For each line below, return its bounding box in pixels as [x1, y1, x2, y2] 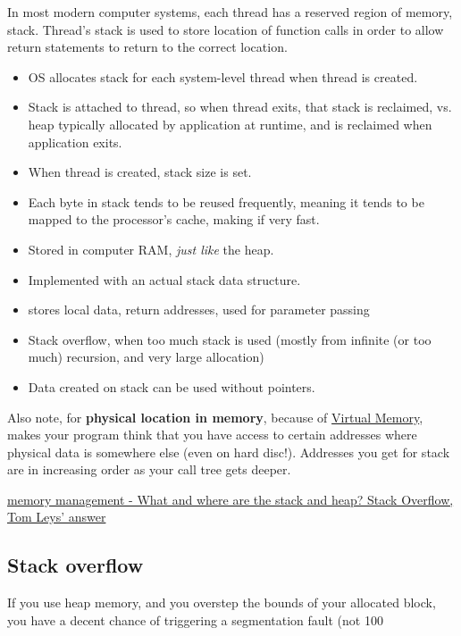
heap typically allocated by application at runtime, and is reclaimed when [28, 114, 432, 133]
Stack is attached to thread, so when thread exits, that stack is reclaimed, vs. [28, 97, 452, 116]
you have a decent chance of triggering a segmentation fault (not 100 [7, 610, 383, 629]
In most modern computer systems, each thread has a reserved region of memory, [7, 3, 453, 21]
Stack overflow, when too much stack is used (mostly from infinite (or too [28, 330, 432, 348]
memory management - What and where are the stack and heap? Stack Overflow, [7, 490, 454, 508]
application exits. [28, 132, 122, 151]
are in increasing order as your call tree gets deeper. [7, 460, 291, 479]
